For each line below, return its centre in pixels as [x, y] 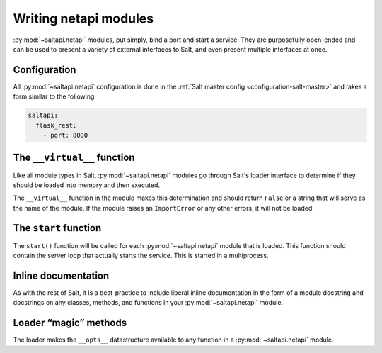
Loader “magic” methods [70, 323]
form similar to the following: [55, 96]
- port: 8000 [65, 135]
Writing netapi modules [83, 18]
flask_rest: [56, 125]
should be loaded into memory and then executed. [87, 185]
